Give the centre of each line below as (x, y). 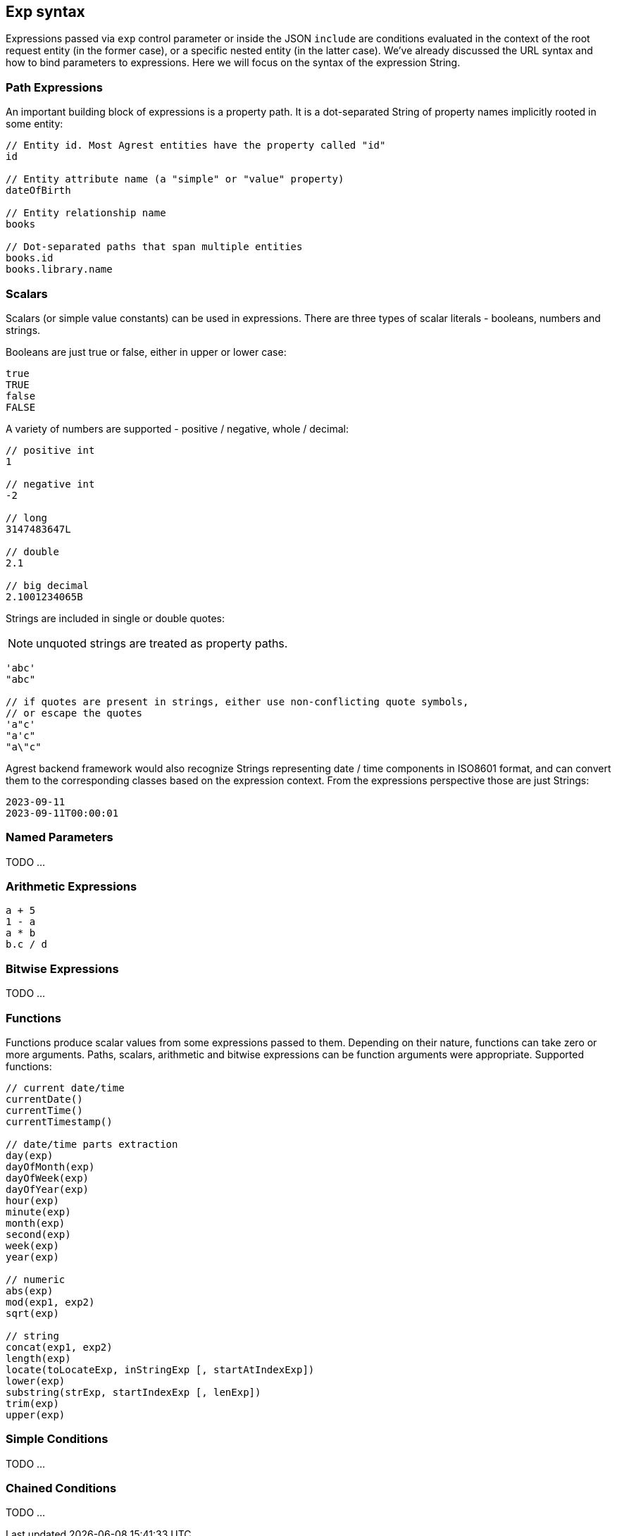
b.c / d (27, 944)
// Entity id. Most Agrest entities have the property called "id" (196, 145)
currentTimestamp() (59, 1121)
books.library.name (59, 270)
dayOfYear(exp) (48, 1189)
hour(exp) (32, 1200)
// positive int (50, 450)
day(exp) (30, 1155)
